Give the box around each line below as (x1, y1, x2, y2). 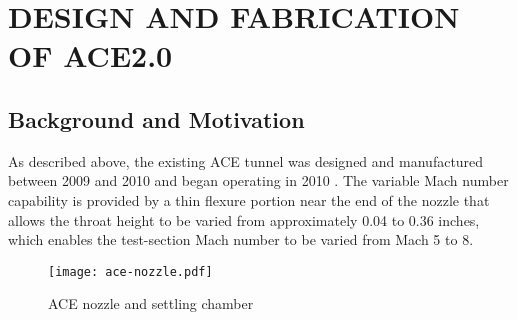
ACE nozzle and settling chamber (48, 293, 254, 314)
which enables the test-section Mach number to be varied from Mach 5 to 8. (8, 229, 474, 250)
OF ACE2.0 (8, 35, 173, 76)
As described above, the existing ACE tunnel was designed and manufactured (8, 150, 484, 171)
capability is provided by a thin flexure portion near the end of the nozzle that (8, 189, 490, 210)
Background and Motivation (8, 103, 305, 134)
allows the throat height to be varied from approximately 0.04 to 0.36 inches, (8, 209, 480, 230)
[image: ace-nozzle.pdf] (48, 264, 213, 279)
